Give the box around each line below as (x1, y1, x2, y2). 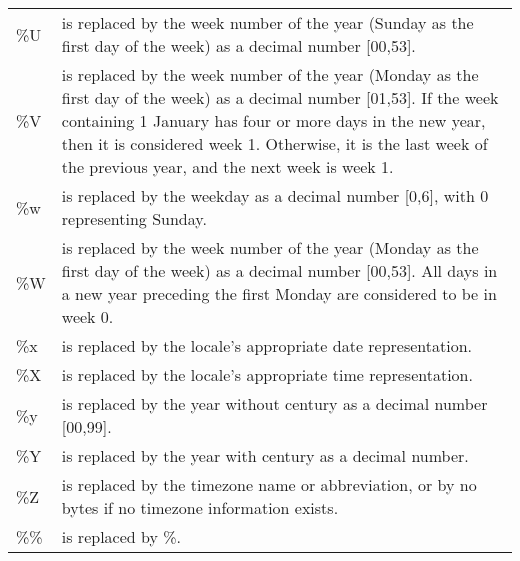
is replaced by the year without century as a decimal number (61, 392, 488, 415)
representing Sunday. (61, 207, 207, 230)
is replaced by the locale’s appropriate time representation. (61, 363, 473, 386)
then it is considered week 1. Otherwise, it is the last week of (61, 132, 488, 155)
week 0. (61, 305, 114, 328)
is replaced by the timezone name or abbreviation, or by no (61, 473, 477, 496)
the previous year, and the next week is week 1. (61, 155, 394, 178)
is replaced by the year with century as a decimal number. (61, 444, 469, 467)
